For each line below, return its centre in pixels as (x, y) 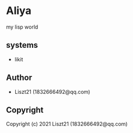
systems (22, 45)
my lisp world (22, 27)
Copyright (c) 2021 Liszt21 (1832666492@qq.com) (67, 124)
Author (19, 78)
